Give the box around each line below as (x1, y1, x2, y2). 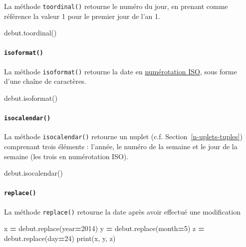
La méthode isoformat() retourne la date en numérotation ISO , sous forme (4, 66, 237, 76)
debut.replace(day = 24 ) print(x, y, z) (4, 233, 116, 243)
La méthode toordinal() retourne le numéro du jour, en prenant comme (4, 1, 228, 11)
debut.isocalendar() (4, 168, 63, 178)
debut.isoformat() (4, 92, 58, 103)
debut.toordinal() (4, 27, 57, 38)
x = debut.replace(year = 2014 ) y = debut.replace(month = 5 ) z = (4, 223, 205, 234)
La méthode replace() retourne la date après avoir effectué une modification (4, 206, 241, 217)
